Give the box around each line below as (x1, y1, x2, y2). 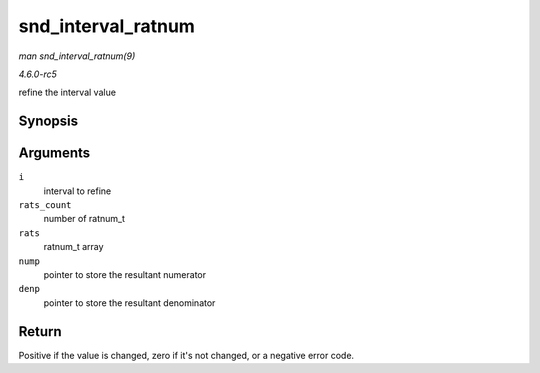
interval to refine (43, 185, 112, 197)
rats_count (18, 200, 72, 211)
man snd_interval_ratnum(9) (18, 50, 136, 62)
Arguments (18, 145, 91, 162)
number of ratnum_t (43, 213, 125, 225)
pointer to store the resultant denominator (43, 296, 216, 309)
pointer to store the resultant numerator (43, 268, 207, 280)
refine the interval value (18, 86, 117, 99)
